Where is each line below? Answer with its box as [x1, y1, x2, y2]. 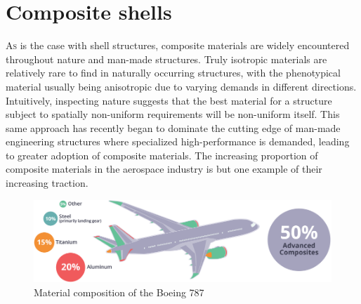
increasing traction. [6, 176, 88, 190]
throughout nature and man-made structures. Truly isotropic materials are [6, 51, 327, 66]
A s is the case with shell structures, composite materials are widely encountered [6, 38, 350, 53]
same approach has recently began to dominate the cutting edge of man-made [6, 120, 341, 135]
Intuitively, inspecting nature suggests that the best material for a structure [6, 93, 332, 107]
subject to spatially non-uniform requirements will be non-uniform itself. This [6, 107, 340, 121]
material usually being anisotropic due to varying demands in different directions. [6, 79, 357, 93]
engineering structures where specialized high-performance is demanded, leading [6, 134, 350, 149]
